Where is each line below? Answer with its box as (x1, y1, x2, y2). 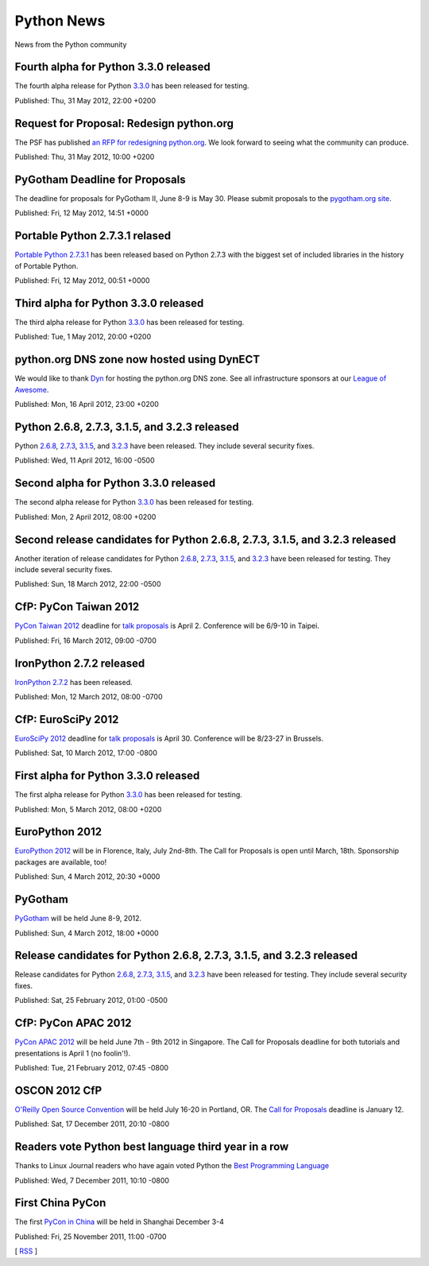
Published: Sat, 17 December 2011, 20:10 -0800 (14, 1119, 170, 1129)
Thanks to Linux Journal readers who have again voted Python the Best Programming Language (14, 1161, 330, 1171)
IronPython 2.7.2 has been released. (14, 677, 133, 687)
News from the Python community (14, 40, 127, 49)
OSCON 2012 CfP (14, 1083, 102, 1097)
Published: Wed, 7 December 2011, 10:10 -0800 (14, 1175, 170, 1185)
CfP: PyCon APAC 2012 (14, 1016, 132, 1030)
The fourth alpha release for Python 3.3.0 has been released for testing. (14, 81, 249, 91)
